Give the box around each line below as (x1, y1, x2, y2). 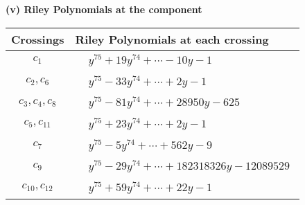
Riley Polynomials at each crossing (75, 30, 269, 47)
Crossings (11, 30, 64, 47)
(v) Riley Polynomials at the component (6, 2, 202, 16)
